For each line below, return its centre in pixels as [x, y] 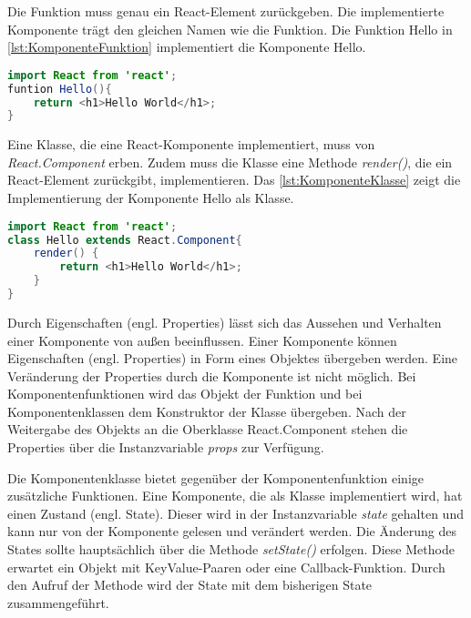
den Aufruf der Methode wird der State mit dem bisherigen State [190, 585]
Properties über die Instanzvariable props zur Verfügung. [166, 447]
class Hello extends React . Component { [125, 240]
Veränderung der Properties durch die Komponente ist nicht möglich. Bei [212, 375]
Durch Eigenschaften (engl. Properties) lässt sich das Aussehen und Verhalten [225, 322]
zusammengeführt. [58, 602]
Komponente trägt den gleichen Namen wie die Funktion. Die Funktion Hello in [230, 29]
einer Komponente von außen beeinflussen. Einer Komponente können [202, 340]
